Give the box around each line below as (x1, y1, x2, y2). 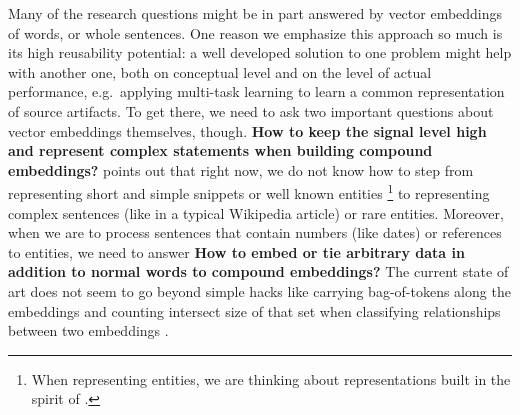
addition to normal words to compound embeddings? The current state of (8, 261, 509, 282)
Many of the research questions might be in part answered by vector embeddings (8, 3, 503, 23)
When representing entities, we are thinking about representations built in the (31, 368, 511, 389)
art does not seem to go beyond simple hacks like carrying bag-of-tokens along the (8, 280, 511, 301)
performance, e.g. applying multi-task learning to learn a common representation (8, 81, 505, 102)
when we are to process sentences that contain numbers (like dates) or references (8, 222, 502, 243)
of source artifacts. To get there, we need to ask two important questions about (8, 100, 494, 121)
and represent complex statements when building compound (8, 140, 433, 161)
